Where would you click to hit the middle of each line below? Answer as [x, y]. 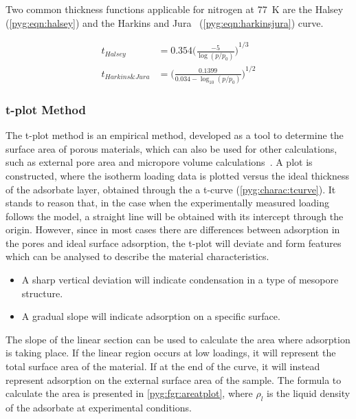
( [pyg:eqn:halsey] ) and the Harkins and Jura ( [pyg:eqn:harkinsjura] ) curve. [165, 22]
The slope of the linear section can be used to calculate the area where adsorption [178, 339]
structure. [42, 293]
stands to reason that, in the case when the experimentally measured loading [168, 203]
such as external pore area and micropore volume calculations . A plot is [159, 162]
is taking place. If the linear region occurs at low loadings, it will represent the [171, 353]
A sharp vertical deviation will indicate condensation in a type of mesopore [180, 280]
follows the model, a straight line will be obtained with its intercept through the [175, 216]
